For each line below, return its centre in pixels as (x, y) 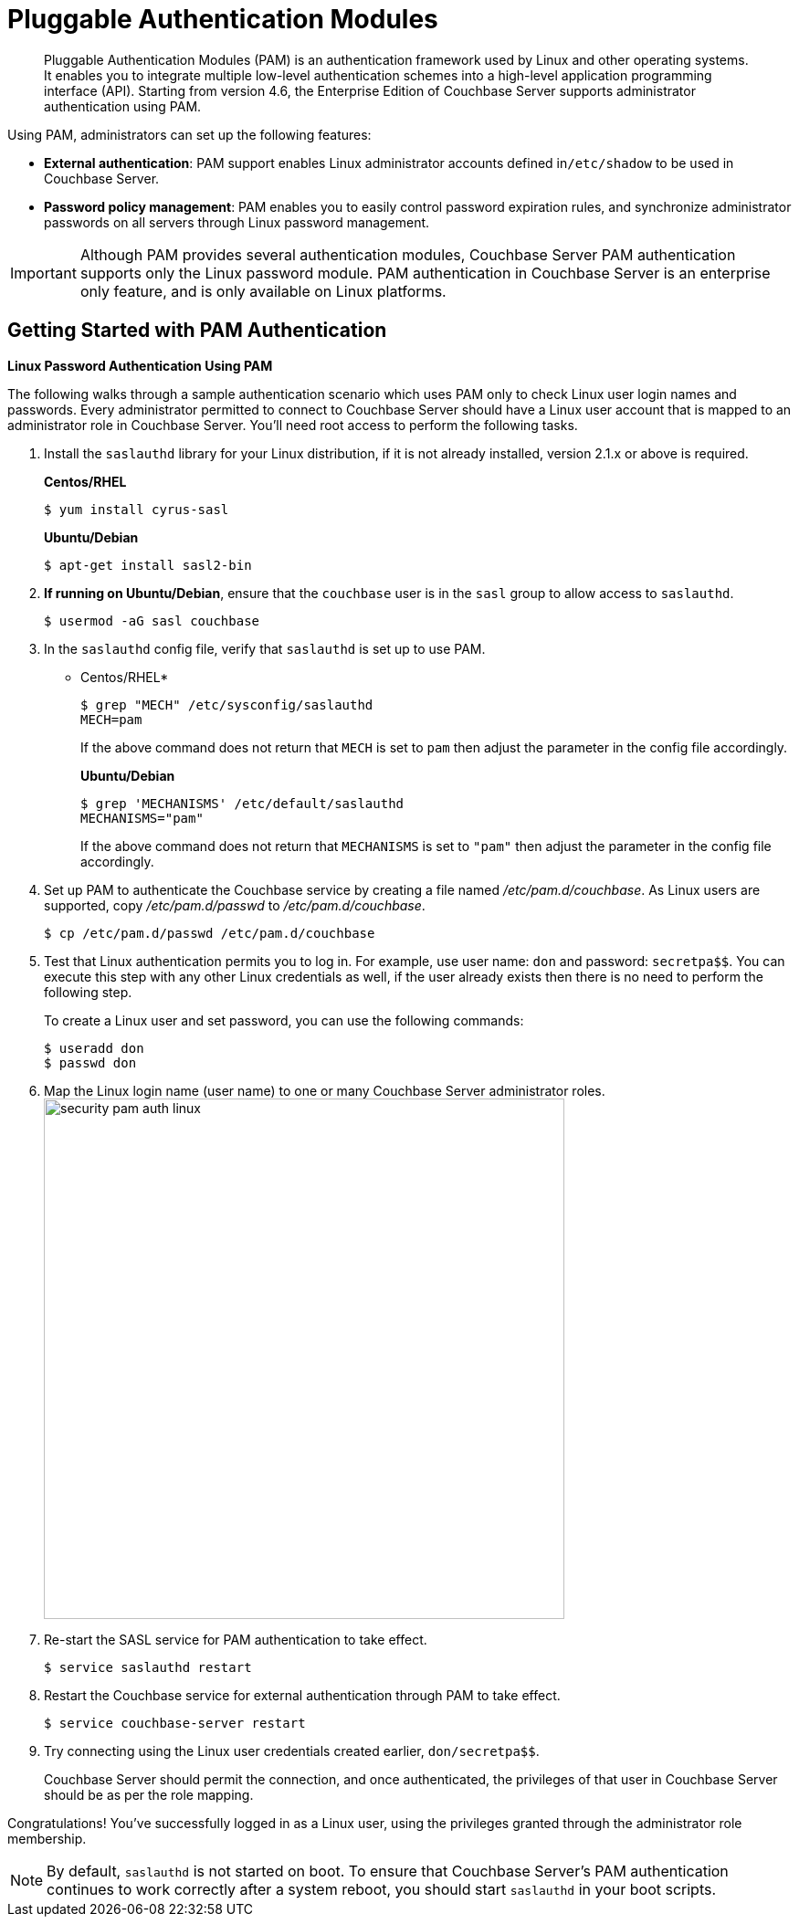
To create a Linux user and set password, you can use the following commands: (284, 1020)
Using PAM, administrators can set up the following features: (189, 134)
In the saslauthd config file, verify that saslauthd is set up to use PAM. (265, 648)
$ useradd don (94, 1048)
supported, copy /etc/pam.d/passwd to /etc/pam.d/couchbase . (235, 905)
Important (43, 273)
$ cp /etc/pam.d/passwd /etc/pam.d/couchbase (210, 933)
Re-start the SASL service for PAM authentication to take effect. (236, 1639)
